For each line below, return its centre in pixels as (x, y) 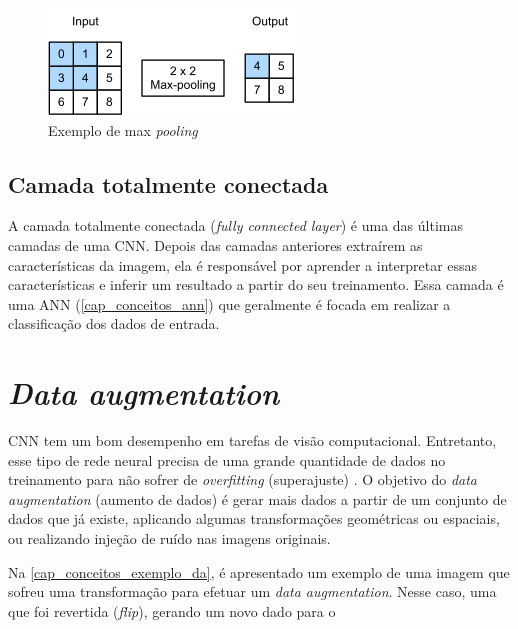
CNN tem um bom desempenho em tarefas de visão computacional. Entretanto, (252, 440)
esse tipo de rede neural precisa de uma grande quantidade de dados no (227, 459)
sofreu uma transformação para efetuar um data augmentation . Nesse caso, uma (252, 591)
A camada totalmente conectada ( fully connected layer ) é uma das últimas (235, 225)
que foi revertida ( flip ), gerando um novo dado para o (172, 610)
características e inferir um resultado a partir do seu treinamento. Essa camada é (256, 284)
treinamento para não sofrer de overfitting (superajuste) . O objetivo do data (243, 479)
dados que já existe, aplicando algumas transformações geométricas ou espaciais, (254, 518)
